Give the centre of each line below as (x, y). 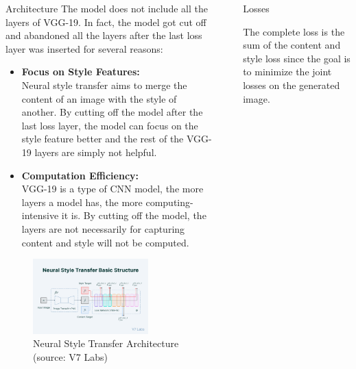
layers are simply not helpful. (96, 152)
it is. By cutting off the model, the (134, 215)
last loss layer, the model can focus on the (110, 125)
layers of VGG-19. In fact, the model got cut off (106, 22)
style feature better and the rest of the (103, 139)
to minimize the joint (287, 72)
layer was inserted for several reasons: (84, 48)
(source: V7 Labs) (70, 356)
